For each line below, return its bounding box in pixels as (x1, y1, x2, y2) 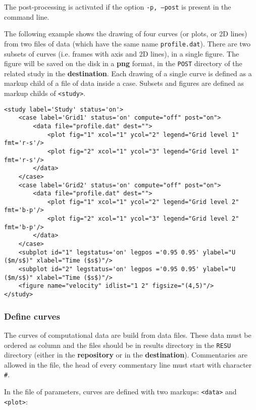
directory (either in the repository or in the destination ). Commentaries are (4, 349, 248, 360)
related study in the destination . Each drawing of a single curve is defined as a (4, 68, 252, 78)
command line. (4, 11, 49, 22)
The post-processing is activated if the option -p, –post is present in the (4, 2, 231, 12)
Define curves (4, 310, 60, 322)
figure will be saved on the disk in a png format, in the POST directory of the (4, 58, 242, 69)
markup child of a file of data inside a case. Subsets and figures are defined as (4, 78, 244, 88)
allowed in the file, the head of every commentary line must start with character (4, 359, 252, 370)
